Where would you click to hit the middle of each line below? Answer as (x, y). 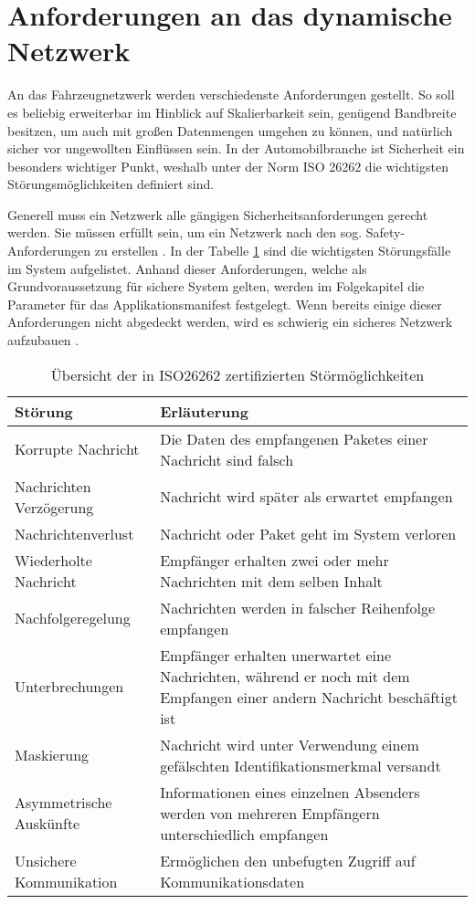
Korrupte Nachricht (77, 449)
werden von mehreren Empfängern (270, 813)
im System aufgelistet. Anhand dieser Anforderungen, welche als (187, 268)
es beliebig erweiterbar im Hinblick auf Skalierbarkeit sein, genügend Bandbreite (232, 112)
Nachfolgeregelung (73, 618)
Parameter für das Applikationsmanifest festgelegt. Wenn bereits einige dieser (225, 304)
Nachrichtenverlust (74, 533)
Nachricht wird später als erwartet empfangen (306, 497)
